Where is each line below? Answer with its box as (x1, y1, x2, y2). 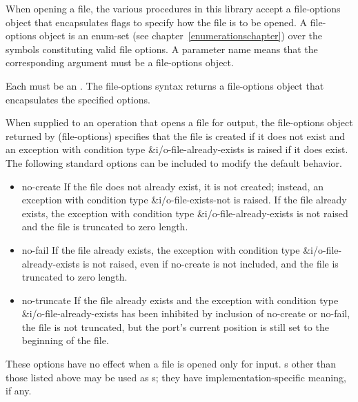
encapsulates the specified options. (6, 92, 150, 106)
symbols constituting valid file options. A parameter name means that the (6, 41, 318, 56)
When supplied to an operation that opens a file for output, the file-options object (6, 115, 353, 130)
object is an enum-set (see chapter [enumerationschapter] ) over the (39, 28, 323, 43)
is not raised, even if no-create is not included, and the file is (82, 256, 339, 270)
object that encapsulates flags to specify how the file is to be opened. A (6, 14, 308, 29)
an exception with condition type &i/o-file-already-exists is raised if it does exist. (6, 142, 348, 157)
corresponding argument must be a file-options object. (6, 55, 234, 70)
